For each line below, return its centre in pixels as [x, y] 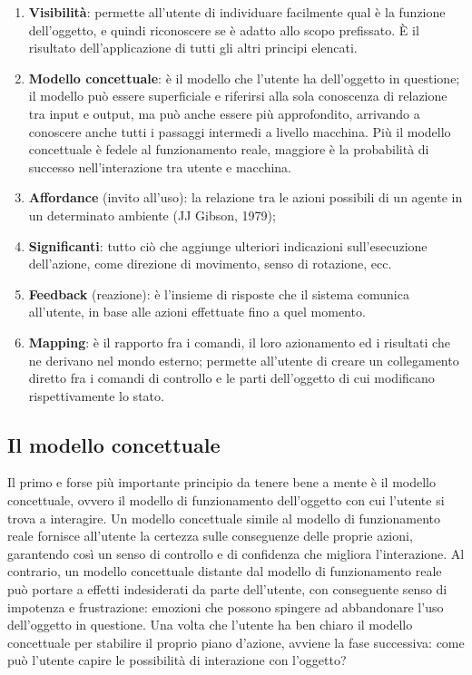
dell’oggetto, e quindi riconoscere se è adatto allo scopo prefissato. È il [224, 29]
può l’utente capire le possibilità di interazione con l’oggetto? [177, 660]
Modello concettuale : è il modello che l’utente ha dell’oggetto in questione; [244, 78]
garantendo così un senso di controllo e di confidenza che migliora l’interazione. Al [236, 553]
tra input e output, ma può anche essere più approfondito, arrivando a [224, 113]
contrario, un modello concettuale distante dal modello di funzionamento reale [225, 571]
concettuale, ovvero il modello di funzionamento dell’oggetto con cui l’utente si [226, 500]
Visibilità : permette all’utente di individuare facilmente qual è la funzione [237, 12]
